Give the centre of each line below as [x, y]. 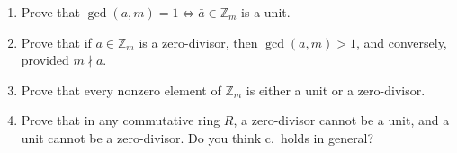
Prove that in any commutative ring [121, 120]
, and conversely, [401, 42]
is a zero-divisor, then [198, 42]
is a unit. [266, 12]
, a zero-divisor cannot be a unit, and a [341, 120]
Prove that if [56, 42]
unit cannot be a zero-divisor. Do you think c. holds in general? [197, 137]
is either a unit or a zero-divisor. [336, 90]
